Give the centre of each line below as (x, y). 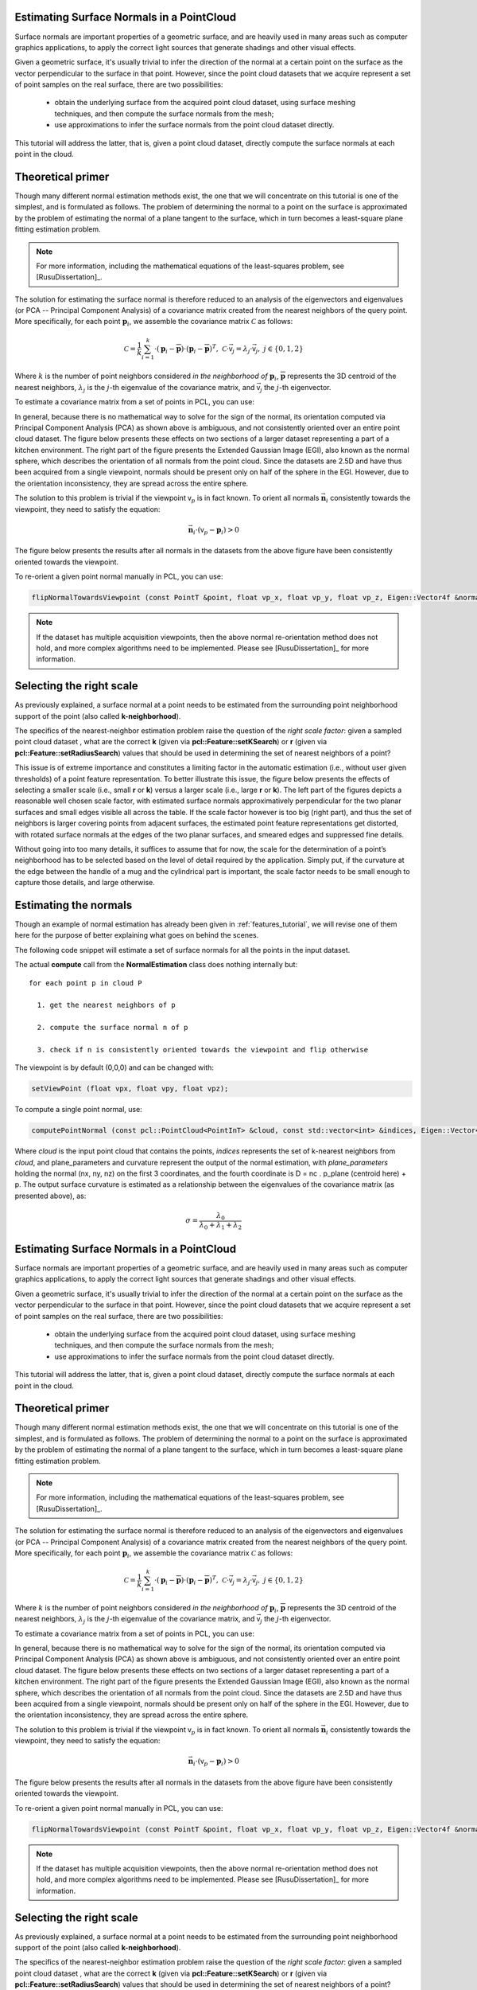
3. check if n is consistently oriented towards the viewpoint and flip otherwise (203, 1050)
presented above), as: (50, 1196)
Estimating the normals (74, 905)
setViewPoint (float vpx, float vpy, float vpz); (130, 1089)
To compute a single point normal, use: (78, 1110)
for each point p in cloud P (85, 983)
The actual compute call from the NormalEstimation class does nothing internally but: (156, 965)
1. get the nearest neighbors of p (107, 1005)
